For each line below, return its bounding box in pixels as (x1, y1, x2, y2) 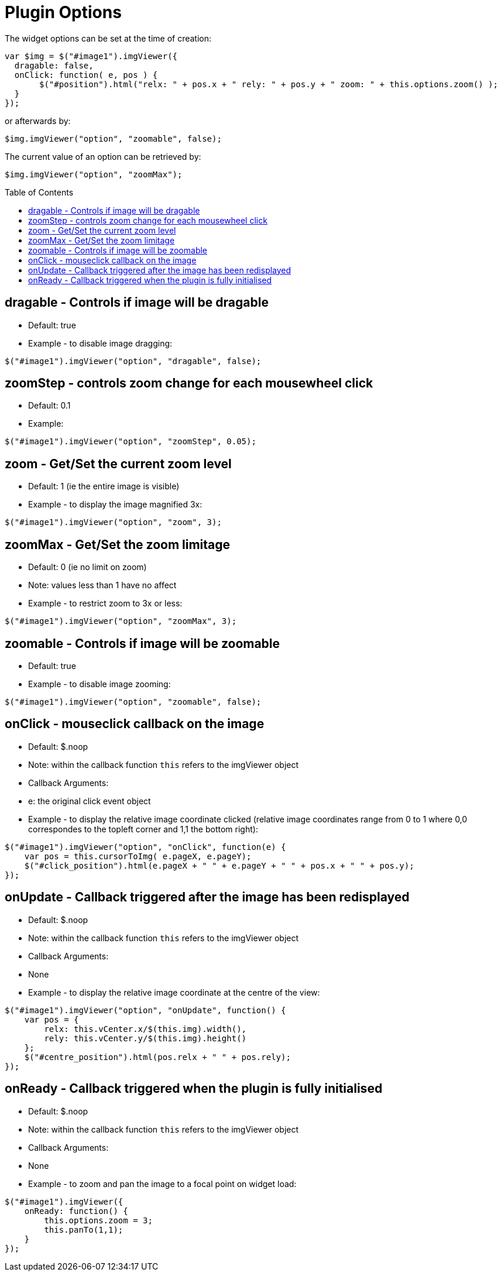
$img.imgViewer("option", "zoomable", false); (5, 133, 222, 143)
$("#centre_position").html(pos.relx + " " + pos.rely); (24, 1052, 291, 1062)
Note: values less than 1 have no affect (28, 580, 177, 591)
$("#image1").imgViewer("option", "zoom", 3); (5, 517, 222, 527)
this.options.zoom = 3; (44, 1215, 153, 1225)
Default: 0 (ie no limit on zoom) (28, 562, 147, 572)
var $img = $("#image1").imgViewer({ (5, 51, 178, 61)
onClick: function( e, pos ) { (14, 70, 158, 80)
